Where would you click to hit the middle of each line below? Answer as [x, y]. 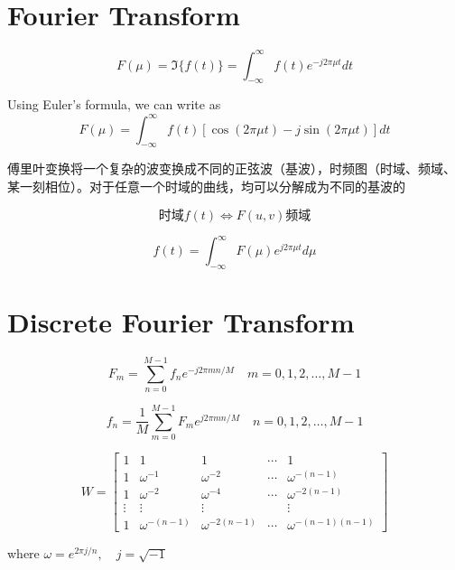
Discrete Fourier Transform [181, 321]
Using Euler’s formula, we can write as [114, 104]
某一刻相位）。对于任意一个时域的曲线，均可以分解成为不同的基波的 [206, 186]
